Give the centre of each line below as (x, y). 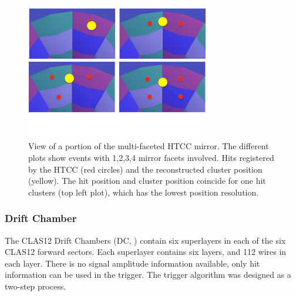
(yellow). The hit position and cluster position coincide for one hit (147, 181)
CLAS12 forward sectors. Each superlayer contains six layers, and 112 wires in (146, 252)
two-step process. (36, 286)
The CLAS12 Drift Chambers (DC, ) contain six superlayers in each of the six (145, 240)
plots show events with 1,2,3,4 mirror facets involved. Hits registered (151, 157)
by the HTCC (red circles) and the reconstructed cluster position (145, 169)
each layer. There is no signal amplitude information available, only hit (132, 263)
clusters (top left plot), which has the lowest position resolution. (144, 192)
